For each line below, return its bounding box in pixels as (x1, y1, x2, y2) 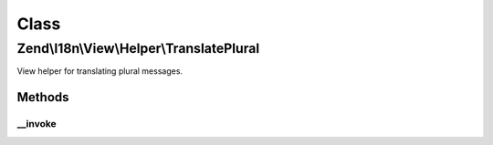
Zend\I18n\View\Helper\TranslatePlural (16, 40, 260, 57)
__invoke (16, 118, 57, 130)
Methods (16, 89, 69, 105)
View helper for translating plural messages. (16, 66, 183, 77)
